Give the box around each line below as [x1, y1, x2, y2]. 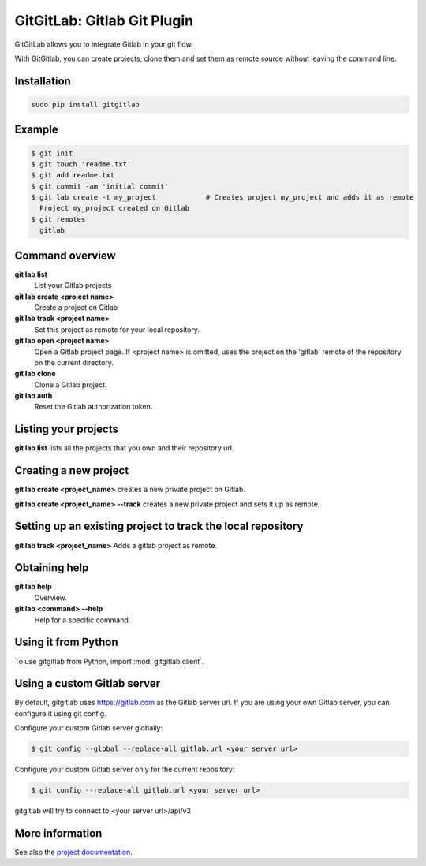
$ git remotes [31, 215, 86, 224]
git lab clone [14, 369, 56, 379]
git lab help [14, 582, 52, 592]
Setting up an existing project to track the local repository [14, 520, 304, 533]
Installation [14, 74, 71, 88]
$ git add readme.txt [31, 170, 115, 180]
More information [14, 827, 103, 840]
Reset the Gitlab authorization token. [34, 402, 153, 412]
